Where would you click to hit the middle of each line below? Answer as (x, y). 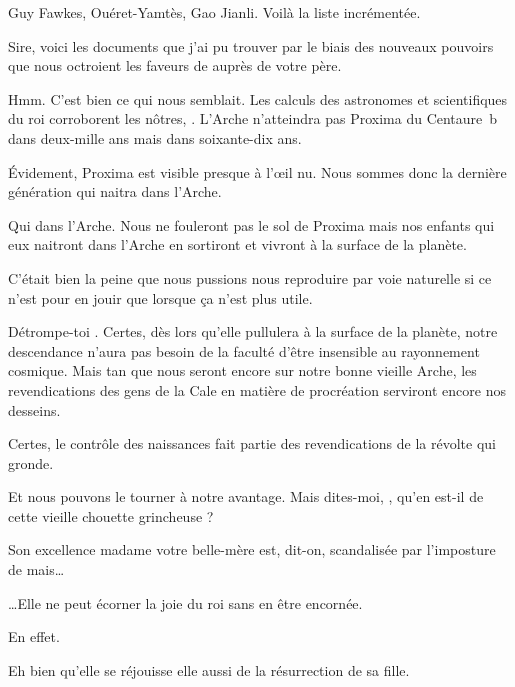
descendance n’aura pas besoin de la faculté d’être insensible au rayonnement (244, 350)
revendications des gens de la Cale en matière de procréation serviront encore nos (257, 389)
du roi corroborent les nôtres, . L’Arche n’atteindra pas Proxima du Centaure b (253, 118)
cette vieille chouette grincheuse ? (111, 515)
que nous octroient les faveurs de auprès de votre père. (175, 65)
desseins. (34, 409)
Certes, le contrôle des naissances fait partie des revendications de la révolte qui (252, 443)
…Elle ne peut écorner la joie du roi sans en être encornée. (185, 602)
